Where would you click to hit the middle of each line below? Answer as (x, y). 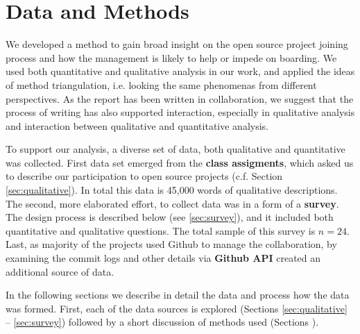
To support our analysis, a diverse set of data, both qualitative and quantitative (175, 149)
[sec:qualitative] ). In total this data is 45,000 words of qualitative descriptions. (172, 190)
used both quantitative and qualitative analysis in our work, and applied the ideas (180, 71)
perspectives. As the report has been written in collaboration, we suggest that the (180, 98)
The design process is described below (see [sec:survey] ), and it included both (170, 217)
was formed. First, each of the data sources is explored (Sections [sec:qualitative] (177, 308)
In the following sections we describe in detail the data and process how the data (178, 295)
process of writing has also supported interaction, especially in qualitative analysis (180, 112)
